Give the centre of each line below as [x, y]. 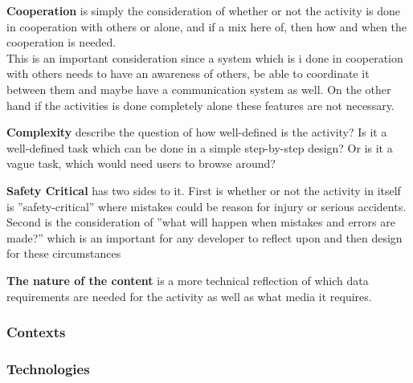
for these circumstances [64, 253]
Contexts [36, 332]
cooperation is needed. [61, 42]
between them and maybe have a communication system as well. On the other [199, 89]
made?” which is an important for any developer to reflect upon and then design [204, 237]
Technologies [48, 368]
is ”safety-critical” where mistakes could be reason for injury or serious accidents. [206, 206]
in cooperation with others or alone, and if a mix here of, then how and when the [207, 26]
